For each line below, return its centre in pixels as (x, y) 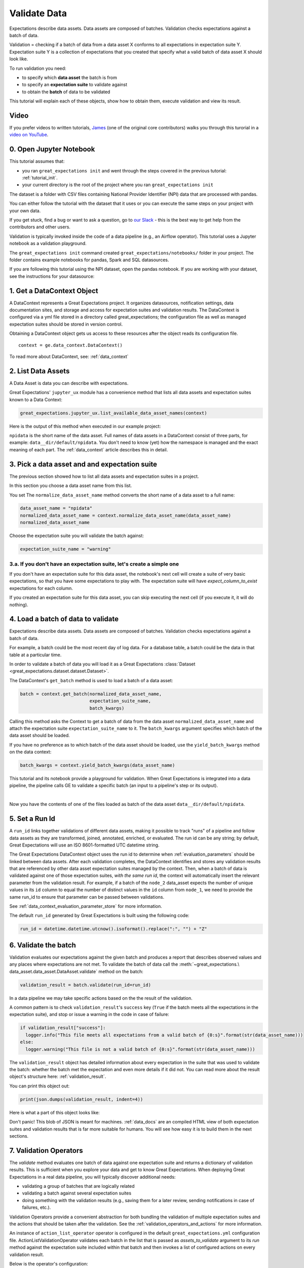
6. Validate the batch (43, 945)
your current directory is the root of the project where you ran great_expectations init (118, 185)
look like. (19, 59)
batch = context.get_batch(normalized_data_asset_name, (91, 694)
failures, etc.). (36, 1208)
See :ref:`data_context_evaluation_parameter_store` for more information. (86, 906)
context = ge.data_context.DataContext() (70, 345)
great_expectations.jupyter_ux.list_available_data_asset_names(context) (113, 413)
